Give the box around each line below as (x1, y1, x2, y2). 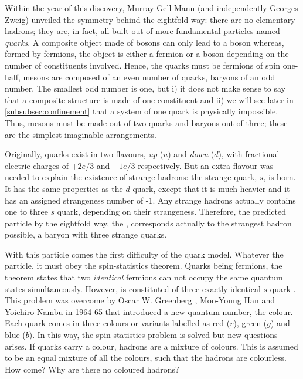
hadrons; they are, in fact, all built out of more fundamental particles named (5, 25, 280, 37)
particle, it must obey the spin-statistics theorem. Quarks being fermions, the (5, 259, 282, 272)
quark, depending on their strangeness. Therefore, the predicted (57, 205, 286, 218)
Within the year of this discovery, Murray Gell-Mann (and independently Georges (5, 2, 298, 13)
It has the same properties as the (5, 182, 123, 194)
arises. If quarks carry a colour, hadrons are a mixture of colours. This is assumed (5, 340, 298, 352)
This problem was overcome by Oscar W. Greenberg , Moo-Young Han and (5, 294, 275, 306)
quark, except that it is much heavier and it (132, 182, 290, 194)
